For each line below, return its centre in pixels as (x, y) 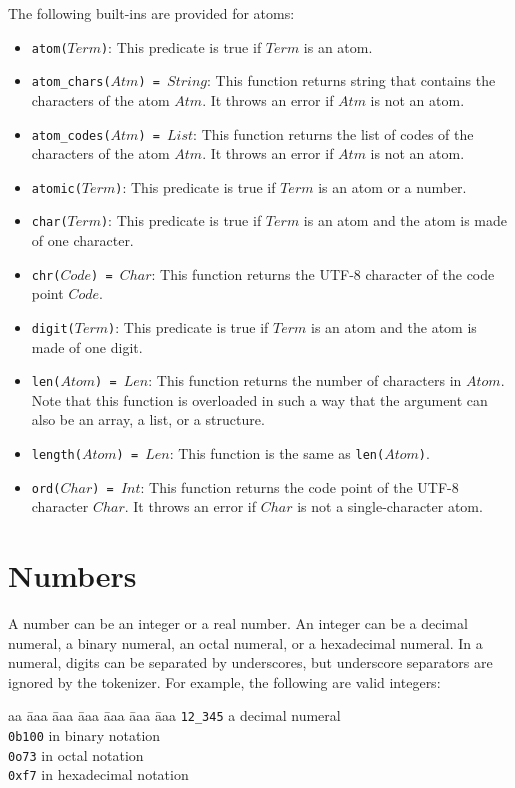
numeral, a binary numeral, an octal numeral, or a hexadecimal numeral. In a (245, 642)
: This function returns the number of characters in (305, 380)
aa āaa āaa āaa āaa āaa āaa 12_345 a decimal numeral (174, 715)
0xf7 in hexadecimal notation (98, 774)
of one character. (82, 240)
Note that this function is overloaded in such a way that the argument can (259, 399)
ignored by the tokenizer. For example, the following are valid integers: (224, 681)
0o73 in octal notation (76, 754)
